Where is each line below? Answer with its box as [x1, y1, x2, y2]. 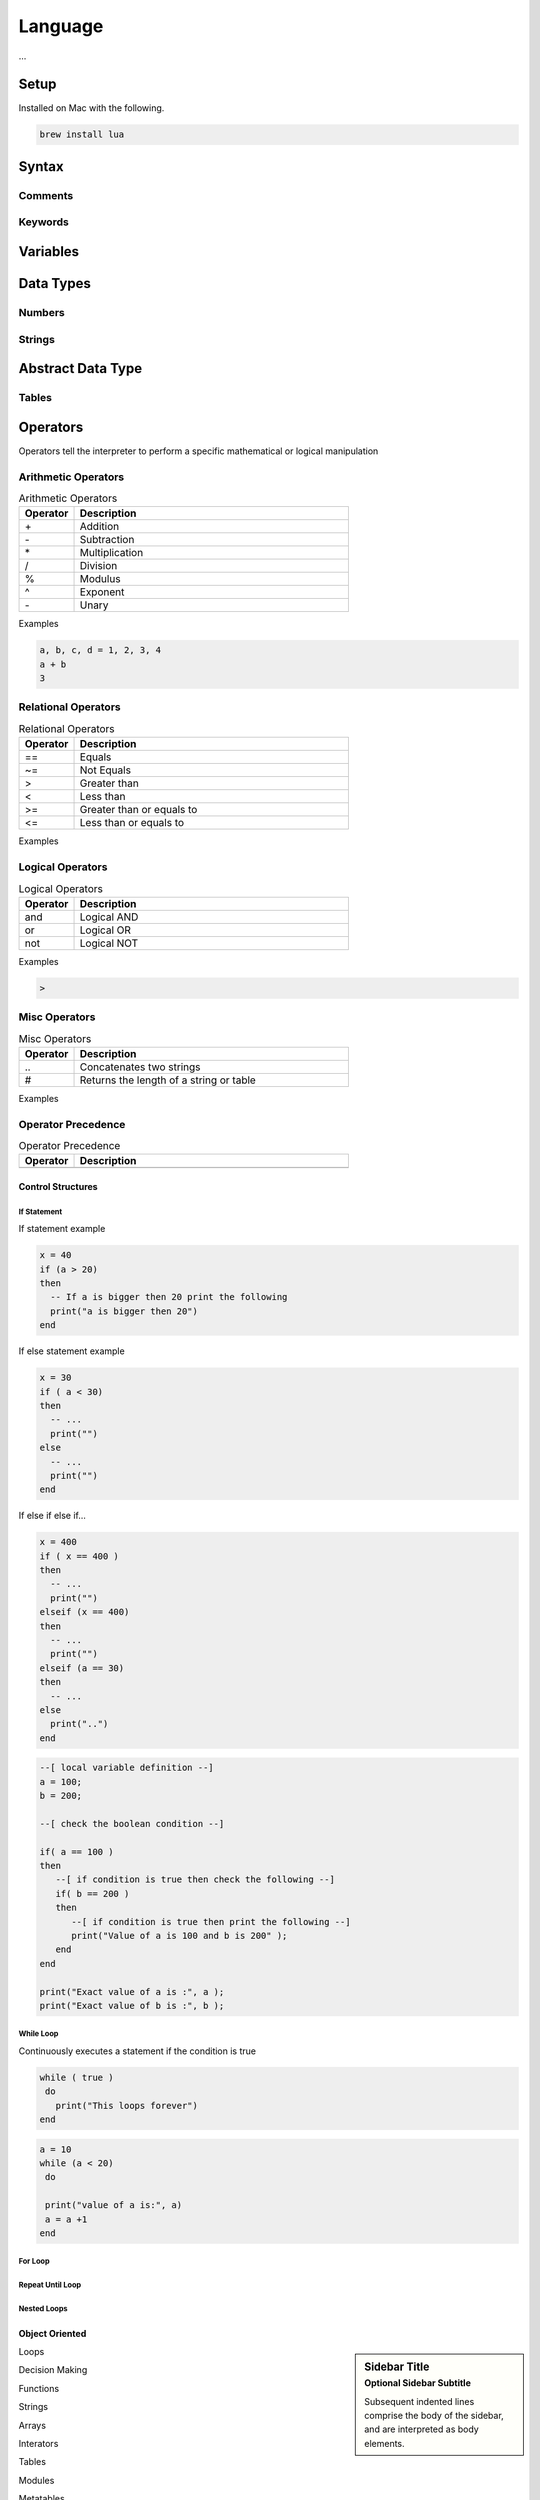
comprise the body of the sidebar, [364, 2410, 504, 2422]
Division [79, 559, 118, 573]
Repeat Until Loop [18, 2280, 82, 2290]
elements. [364, 2437, 405, 2449]
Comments [18, 188, 74, 202]
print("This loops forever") [55, 2100, 199, 2111]
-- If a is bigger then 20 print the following [50, 1291, 288, 1303]
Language [18, 15, 104, 37]
